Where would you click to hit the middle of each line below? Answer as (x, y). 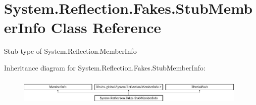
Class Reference (106, 27)
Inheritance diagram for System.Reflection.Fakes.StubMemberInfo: (105, 67)
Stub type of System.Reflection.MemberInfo (70, 51)
